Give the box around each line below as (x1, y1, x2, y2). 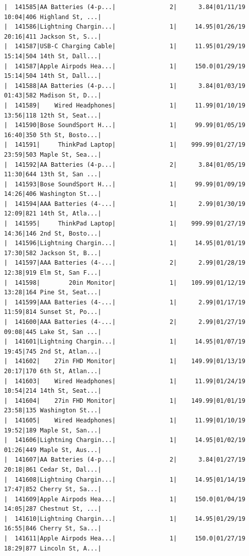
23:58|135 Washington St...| (4, 407, 102, 414)
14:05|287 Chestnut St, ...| (4, 505, 102, 513)
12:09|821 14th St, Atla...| (4, 210, 102, 217)
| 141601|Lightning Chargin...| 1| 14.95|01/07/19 (4, 338, 245, 346)
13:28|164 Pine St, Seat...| (4, 289, 102, 296)
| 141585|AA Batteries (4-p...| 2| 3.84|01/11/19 (4, 4, 245, 11)
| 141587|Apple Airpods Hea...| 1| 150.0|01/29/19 (4, 62, 245, 70)
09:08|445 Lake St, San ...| (4, 328, 102, 336)
